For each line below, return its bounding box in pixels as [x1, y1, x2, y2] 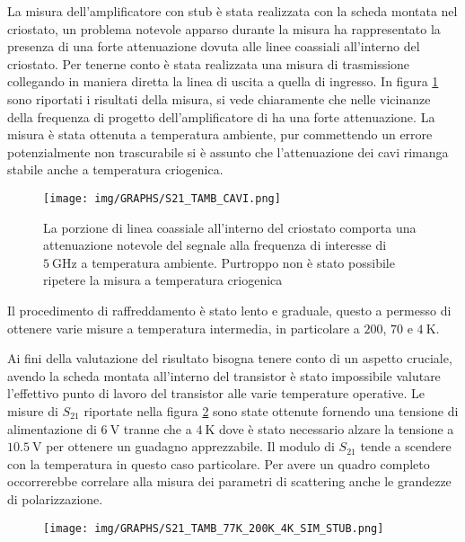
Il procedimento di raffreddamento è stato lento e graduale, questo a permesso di [7, 300, 452, 319]
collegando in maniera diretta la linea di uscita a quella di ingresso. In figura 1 [7, 72, 439, 91]
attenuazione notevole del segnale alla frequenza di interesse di [43, 235, 387, 254]
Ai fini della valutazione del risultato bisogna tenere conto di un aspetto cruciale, [7, 349, 452, 368]
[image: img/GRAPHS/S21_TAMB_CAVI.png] [43, 191, 281, 205]
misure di [7, 401, 58, 420]
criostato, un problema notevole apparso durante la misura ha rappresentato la [7, 19, 441, 38]
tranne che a [123, 419, 192, 438]
